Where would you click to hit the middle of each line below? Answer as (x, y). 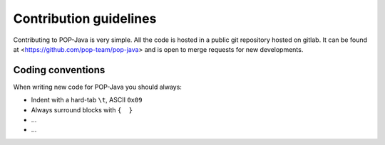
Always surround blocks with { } (82, 109)
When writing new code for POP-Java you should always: (97, 87)
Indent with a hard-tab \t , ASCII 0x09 (87, 100)
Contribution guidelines (85, 18)
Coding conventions (59, 70)
